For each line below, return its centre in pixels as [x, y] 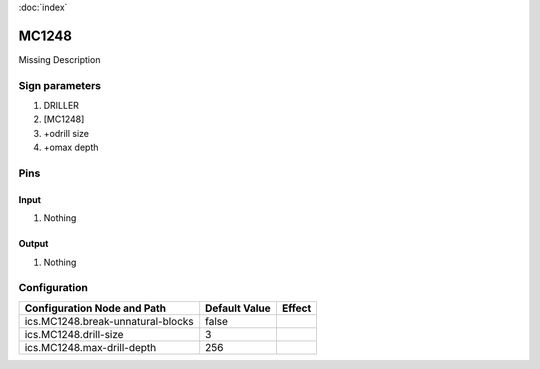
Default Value [238, 308]
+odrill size [66, 133]
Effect [296, 308]
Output [33, 244]
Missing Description [59, 59]
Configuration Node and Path [95, 308]
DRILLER [61, 106]
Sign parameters [60, 85]
